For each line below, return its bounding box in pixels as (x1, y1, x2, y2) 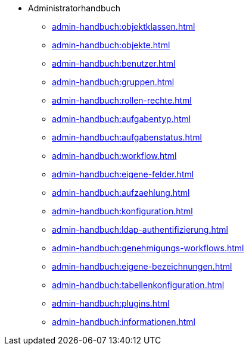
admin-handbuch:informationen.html (52, 317, 196, 327)
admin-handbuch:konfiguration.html (52, 206, 193, 216)
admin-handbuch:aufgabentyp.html (52, 114, 191, 124)
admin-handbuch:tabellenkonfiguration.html (52, 280, 225, 290)
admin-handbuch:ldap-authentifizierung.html (52, 224, 228, 235)
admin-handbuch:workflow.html (52, 151, 177, 161)
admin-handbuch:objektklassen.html (52, 21, 195, 32)
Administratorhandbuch (28, 3, 121, 13)
